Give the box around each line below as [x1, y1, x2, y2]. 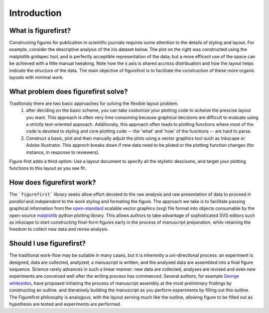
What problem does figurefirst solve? [9, 87, 128, 96]
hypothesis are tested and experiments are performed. [9, 301, 122, 307]
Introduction [9, 7, 62, 18]
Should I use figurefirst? [9, 239, 86, 248]
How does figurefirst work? [9, 178, 97, 187]
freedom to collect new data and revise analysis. [9, 226, 109, 232]
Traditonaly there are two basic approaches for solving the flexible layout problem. [9, 100, 179, 106]
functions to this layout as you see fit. [9, 165, 87, 171]
